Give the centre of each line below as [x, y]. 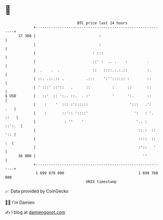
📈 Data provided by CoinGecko [37, 191]
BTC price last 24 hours [102, 23]
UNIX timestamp [101, 182]
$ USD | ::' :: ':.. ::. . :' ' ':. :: [78, 96]
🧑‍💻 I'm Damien [20, 202]
